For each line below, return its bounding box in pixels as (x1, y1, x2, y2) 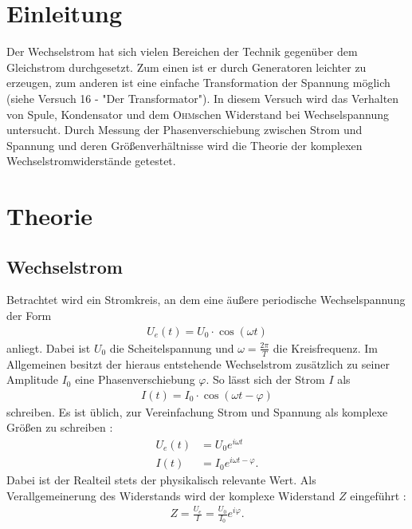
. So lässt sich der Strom (206, 371, 325, 388)
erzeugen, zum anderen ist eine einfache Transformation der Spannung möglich (6, 74, 390, 91)
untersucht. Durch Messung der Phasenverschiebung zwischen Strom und (6, 121, 363, 138)
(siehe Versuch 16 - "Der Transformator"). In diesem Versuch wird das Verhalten (6, 89, 399, 106)
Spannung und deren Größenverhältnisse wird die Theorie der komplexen (6, 136, 363, 153)
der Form (6, 307, 52, 324)
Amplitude (6, 371, 58, 388)
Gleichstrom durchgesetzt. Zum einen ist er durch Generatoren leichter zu (6, 58, 367, 75)
